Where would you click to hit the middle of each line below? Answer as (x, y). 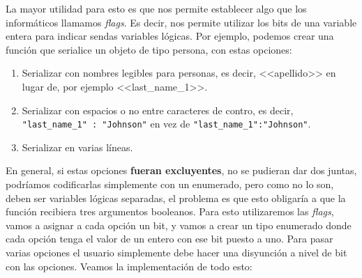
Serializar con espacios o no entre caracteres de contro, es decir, (158, 110)
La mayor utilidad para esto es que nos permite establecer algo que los (156, 8)
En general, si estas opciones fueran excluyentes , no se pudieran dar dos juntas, (181, 170)
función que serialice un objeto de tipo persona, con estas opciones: (149, 49)
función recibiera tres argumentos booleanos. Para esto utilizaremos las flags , (170, 211)
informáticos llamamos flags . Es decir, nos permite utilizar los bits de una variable (181, 22)
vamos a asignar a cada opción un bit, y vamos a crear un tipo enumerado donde (179, 225)
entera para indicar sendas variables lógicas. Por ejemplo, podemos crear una (170, 36)
